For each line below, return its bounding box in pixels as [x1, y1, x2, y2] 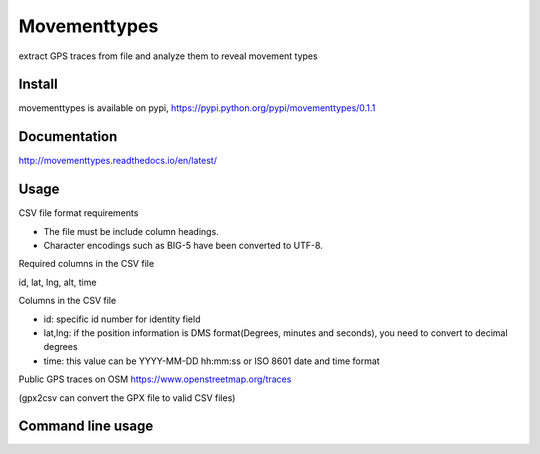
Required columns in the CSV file [18, 258, 155, 270]
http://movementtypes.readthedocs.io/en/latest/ [18, 155, 217, 167]
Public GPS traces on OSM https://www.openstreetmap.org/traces [18, 373, 292, 385]
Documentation [18, 128, 118, 145]
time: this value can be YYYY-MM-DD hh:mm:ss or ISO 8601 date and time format [43, 355, 380, 367]
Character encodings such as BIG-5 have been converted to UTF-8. [43, 240, 324, 252]
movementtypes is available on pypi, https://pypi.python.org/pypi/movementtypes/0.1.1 [18, 102, 376, 114]
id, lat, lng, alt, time [18, 276, 97, 288]
